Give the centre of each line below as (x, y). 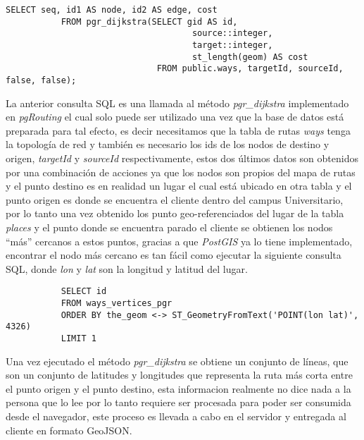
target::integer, (232, 45)
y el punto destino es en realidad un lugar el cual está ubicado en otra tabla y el (179, 186)
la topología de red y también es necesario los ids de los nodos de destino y (168, 144)
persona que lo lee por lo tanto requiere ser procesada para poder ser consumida (178, 402)
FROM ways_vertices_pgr (117, 303)
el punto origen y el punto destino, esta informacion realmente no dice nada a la (178, 388)
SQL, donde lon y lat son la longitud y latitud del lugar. (127, 268)
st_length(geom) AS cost (250, 57)
